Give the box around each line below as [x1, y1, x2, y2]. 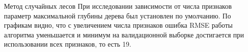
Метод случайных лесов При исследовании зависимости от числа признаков [4, 1, 232, 11]
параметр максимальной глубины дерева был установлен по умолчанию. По [4, 10, 231, 20]
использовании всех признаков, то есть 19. [4, 39, 132, 49]
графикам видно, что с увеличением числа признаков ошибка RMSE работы [4, 20, 233, 30]
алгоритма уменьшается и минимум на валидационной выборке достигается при [4, 29, 244, 39]
